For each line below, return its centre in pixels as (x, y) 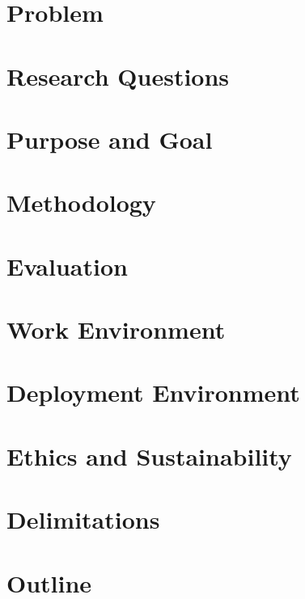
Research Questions (118, 76)
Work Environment (116, 329)
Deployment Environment (153, 392)
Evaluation (67, 266)
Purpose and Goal (110, 139)
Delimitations (83, 519)
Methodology (81, 202)
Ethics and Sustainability (149, 456)
